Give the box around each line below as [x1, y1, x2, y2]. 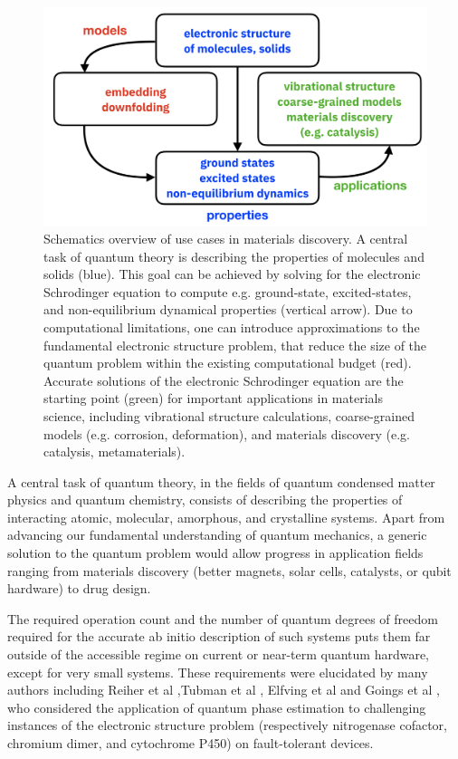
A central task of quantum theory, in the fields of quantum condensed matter [7, 472, 435, 491]
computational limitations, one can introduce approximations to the [43, 317, 420, 336]
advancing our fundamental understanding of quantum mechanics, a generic [7, 525, 427, 544]
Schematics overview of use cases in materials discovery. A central [43, 228, 408, 247]
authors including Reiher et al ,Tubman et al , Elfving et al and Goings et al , [7, 680, 440, 699]
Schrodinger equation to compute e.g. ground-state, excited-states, [43, 282, 412, 301]
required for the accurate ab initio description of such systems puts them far [7, 627, 431, 646]
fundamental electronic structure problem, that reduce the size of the [43, 335, 427, 354]
